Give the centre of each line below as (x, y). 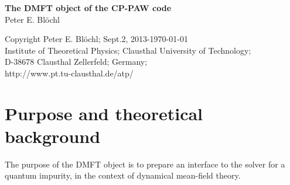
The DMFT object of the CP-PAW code (88, 8)
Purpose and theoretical (104, 113)
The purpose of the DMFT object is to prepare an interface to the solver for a (145, 164)
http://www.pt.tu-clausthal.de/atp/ (69, 73)
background (53, 136)
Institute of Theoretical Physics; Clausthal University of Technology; (128, 50)
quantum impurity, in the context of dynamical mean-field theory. (123, 175)
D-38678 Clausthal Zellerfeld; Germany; (76, 62)
